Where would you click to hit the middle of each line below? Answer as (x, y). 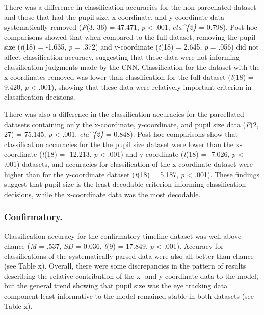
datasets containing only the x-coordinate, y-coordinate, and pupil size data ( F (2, (131, 124)
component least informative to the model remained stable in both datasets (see (129, 296)
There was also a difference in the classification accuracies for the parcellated (124, 114)
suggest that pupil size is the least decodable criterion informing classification (125, 184)
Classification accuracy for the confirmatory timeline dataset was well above (123, 236)
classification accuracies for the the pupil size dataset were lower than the (119, 144)
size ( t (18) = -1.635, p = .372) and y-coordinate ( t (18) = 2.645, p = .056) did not (131, 47)
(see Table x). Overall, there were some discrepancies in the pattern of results (125, 266)
